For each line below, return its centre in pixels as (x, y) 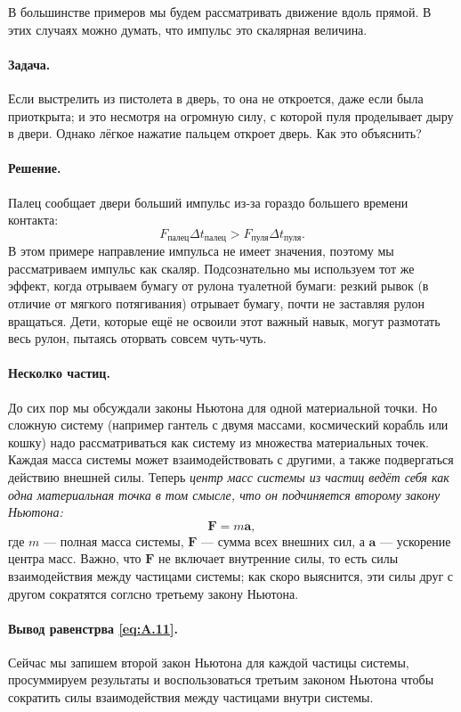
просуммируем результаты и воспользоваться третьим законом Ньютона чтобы (221, 679)
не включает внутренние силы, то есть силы (279, 558)
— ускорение (416, 540)
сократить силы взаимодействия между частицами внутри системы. (191, 697)
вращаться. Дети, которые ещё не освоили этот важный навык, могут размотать (224, 320)
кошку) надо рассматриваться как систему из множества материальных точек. (218, 442)
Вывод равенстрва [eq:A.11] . (93, 628)
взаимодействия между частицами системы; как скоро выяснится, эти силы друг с (231, 575)
